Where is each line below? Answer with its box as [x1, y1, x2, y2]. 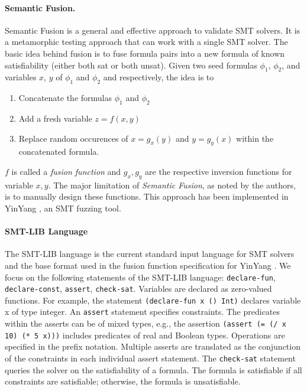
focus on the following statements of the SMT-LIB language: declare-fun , [5, 271, 276, 283]
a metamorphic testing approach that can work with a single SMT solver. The [5, 35, 288, 48]
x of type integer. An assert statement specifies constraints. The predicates [5, 305, 280, 318]
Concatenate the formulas [18, 92, 112, 104]
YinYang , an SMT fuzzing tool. [5, 201, 121, 214]
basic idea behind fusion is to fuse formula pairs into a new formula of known [5, 47, 285, 59]
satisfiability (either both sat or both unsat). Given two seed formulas [5, 58, 257, 71]
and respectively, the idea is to [103, 71, 214, 83]
